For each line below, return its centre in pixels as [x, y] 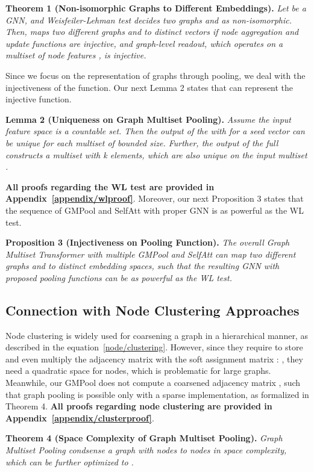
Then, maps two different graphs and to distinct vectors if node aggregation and [152, 32]
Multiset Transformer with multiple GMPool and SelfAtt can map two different [151, 254]
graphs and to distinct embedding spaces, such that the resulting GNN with [143, 266]
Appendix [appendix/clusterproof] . [80, 418]
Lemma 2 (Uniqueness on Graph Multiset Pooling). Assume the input [149, 119]
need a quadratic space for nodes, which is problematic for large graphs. [138, 371]
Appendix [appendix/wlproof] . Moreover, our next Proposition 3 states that [155, 198]
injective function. [39, 99]
